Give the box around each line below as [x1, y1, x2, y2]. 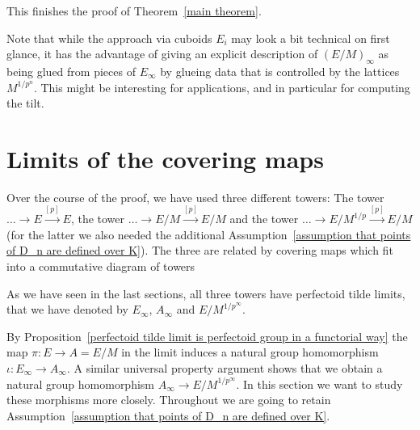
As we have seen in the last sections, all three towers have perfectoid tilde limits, [6, 285, 405, 301]
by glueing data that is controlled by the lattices [160, 62, 400, 79]
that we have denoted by [6, 301, 128, 318]
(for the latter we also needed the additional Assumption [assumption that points [6, 226, 411, 242]
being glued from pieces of [6, 62, 136, 79]
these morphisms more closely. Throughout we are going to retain [6, 391, 331, 408]
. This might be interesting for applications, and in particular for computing [33, 78, 410, 95]
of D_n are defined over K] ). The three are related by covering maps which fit [6, 242, 393, 259]
